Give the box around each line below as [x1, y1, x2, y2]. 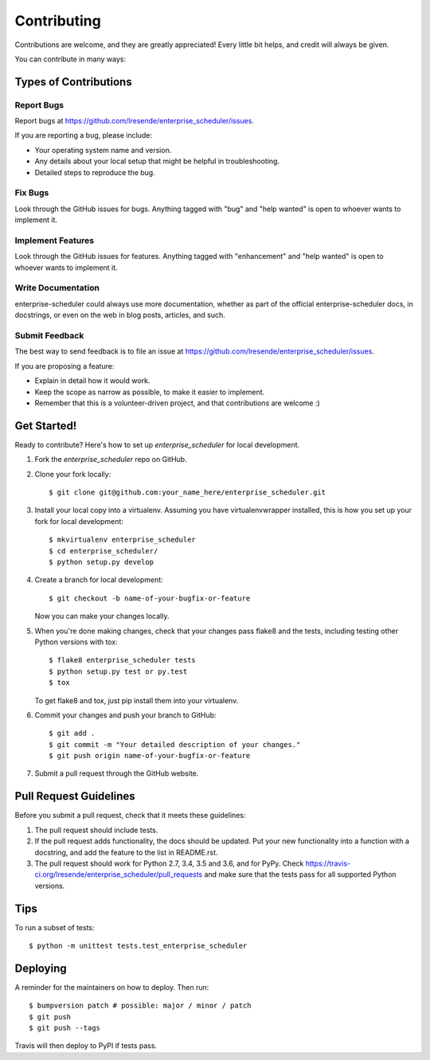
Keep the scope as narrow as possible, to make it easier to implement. [34, 387, 265, 397]
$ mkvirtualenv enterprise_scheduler [49, 535, 197, 545]
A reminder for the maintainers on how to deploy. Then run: [14, 982, 209, 992]
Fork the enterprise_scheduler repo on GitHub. [34, 455, 187, 464]
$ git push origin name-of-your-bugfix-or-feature [49, 751, 251, 761]
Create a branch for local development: [34, 575, 163, 585]
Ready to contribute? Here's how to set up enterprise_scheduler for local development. [14, 440, 300, 449]
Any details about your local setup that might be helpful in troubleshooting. [34, 156, 280, 166]
